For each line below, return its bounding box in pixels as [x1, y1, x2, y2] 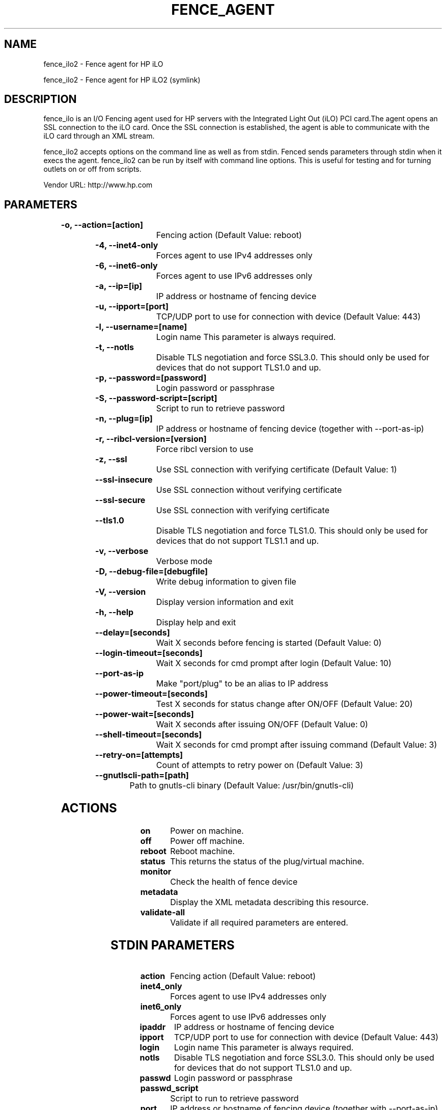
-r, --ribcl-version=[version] [95, 434, 207, 444]
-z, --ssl [95, 454, 127, 465]
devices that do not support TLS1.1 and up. [156, 536, 319, 546]
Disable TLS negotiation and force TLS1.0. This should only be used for [156, 525, 428, 536]
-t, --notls [95, 342, 134, 353]
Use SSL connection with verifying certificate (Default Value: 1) [156, 464, 397, 475]
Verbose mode [156, 556, 213, 567]
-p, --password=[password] [95, 373, 207, 383]
